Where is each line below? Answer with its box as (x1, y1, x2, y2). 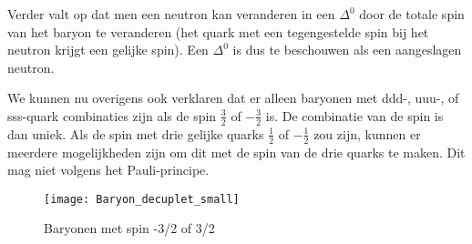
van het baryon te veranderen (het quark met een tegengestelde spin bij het (7, 22, 429, 41)
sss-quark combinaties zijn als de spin (7, 106, 217, 125)
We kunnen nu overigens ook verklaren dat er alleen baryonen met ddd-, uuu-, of (7, 88, 459, 107)
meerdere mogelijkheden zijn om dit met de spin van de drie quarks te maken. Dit (7, 142, 466, 161)
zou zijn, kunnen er (313, 124, 421, 143)
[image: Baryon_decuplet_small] (44, 192, 240, 206)
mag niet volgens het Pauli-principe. (7, 160, 210, 179)
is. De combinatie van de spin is (265, 106, 444, 125)
